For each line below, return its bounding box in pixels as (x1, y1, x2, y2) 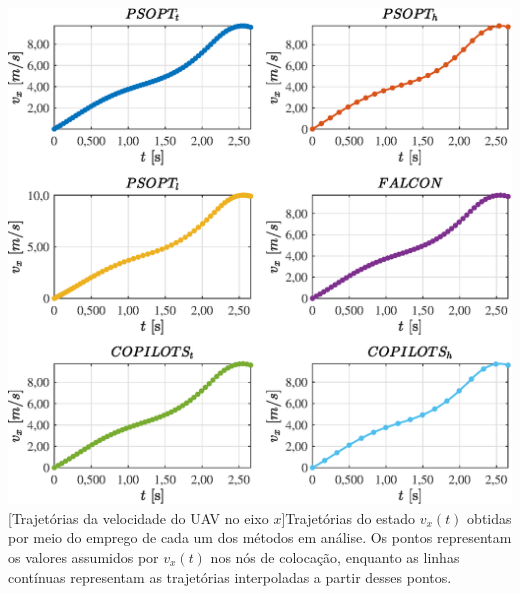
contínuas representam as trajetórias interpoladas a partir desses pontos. (8, 566, 452, 587)
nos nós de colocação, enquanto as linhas (210, 546, 460, 567)
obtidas (467, 507, 512, 528)
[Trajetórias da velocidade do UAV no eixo (8, 507, 269, 528)
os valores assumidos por (8, 546, 159, 567)
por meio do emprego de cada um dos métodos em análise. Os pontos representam (8, 527, 512, 548)
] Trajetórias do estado (281, 507, 416, 528)
